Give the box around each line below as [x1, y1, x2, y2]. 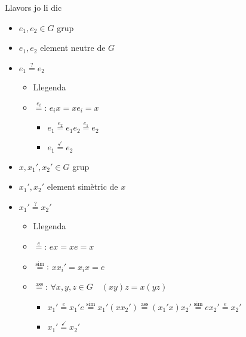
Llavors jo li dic [5, 1, 62, 13]
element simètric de [47, 180, 118, 193]
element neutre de [40, 41, 106, 54]
